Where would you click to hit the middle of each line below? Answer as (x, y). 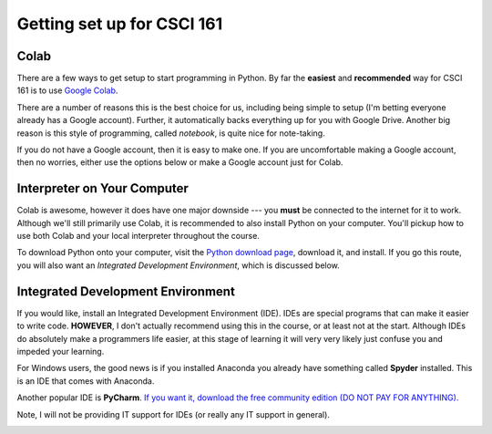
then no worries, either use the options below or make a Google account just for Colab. (180, 162)
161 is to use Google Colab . (67, 90)
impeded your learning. (61, 351)
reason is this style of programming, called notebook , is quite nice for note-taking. (171, 133)
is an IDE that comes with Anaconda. (86, 381)
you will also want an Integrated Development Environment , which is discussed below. (179, 265)
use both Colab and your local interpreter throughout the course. (138, 236)
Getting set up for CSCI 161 (120, 24)
